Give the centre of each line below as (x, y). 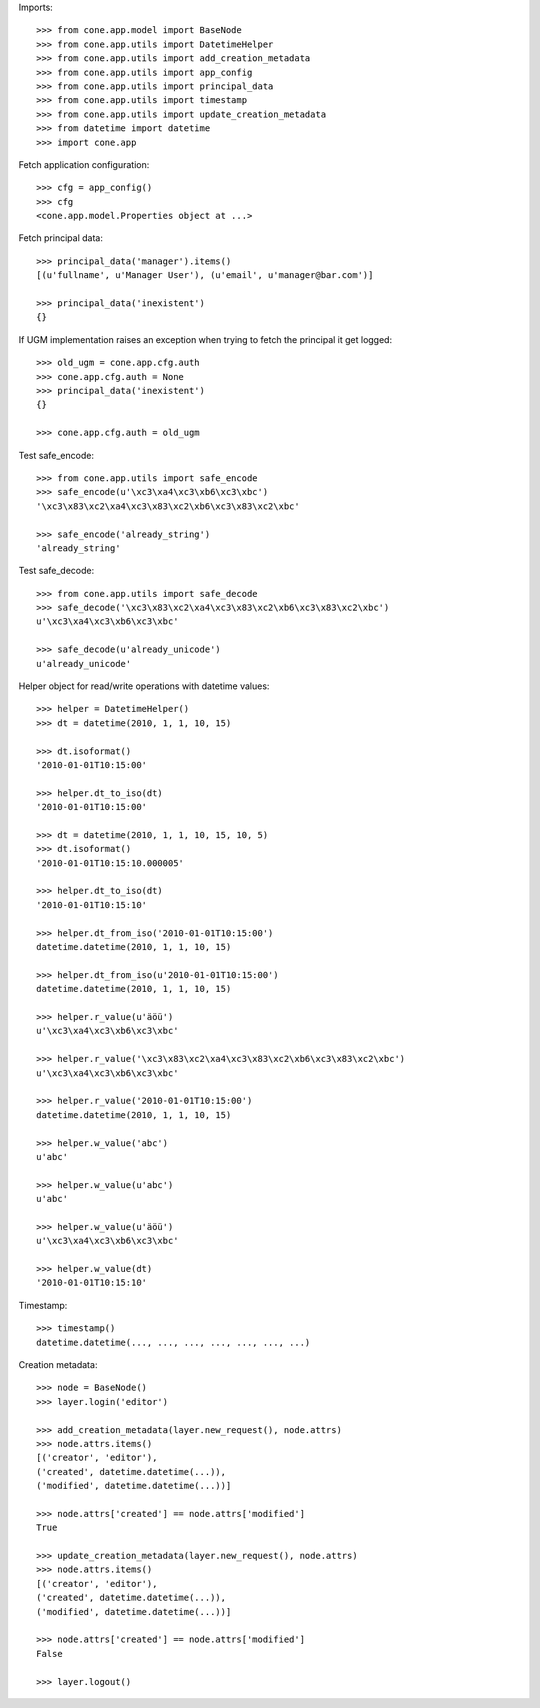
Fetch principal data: (61, 238)
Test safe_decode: (56, 571)
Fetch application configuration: (84, 164)
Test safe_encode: (56, 455)
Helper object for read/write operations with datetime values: (144, 686)
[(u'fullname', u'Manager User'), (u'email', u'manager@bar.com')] (205, 275)
